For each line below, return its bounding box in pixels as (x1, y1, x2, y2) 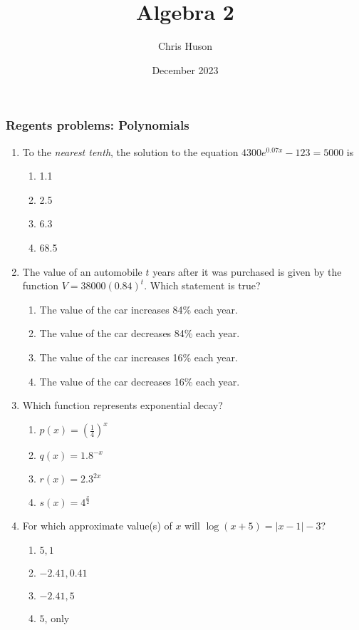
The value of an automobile (22, 264, 142, 279)
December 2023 (152, 62, 219, 77)
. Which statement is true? (144, 278, 261, 293)
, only (44, 610, 70, 625)
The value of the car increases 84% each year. (39, 301, 238, 316)
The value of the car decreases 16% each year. (39, 373, 240, 388)
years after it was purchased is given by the (152, 264, 342, 279)
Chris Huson (157, 38, 213, 53)
